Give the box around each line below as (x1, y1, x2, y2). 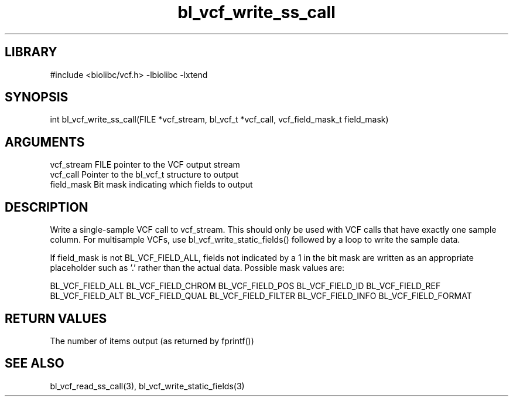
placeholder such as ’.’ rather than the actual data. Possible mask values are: (50, 263, 345, 273)
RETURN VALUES (5, 311, 107, 326)
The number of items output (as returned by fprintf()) (50, 335, 254, 346)
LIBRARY (5, 45, 57, 60)
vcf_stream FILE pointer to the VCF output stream (50, 159, 240, 170)
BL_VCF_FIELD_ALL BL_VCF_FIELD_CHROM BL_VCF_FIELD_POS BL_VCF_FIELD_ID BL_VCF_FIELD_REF (50, 281, 441, 291)
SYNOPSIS (5, 90, 69, 105)
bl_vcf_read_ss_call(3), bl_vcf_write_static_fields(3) (50, 380, 245, 391)
